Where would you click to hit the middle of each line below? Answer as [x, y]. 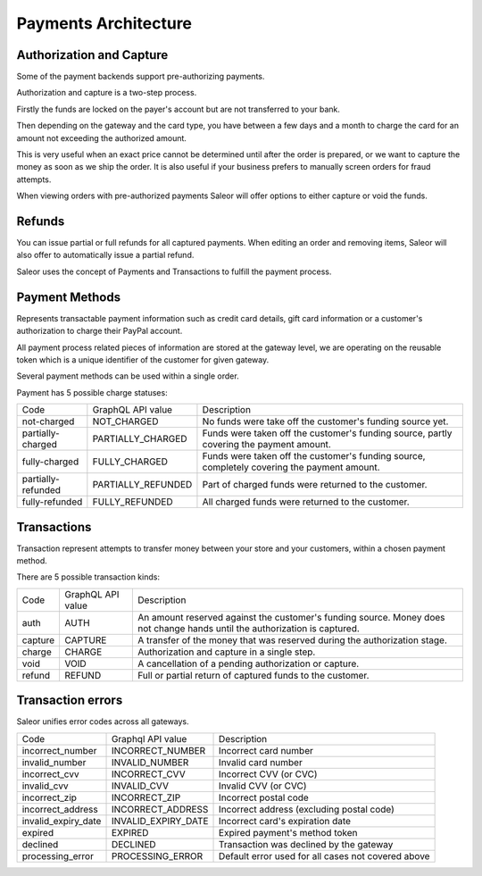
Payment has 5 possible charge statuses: [92, 392]
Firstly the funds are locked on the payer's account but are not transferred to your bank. [179, 109]
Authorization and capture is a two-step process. [107, 93]
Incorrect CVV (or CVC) [268, 774]
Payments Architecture [104, 23]
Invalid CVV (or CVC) [263, 786]
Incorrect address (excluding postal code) [307, 809]
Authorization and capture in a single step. [226, 652]
